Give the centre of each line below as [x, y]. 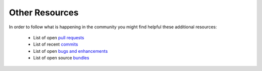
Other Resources [44, 12]
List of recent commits [56, 44]
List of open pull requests [59, 37]
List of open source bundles [61, 58]
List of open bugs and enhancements [71, 51]
